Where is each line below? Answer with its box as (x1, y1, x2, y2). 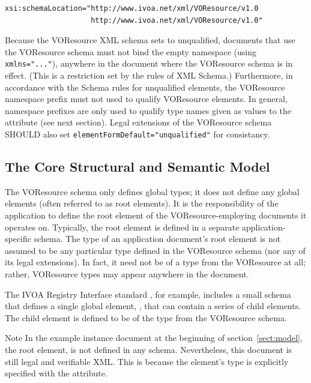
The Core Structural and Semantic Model (5, 157, 270, 176)
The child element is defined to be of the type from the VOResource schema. (5, 311, 287, 324)
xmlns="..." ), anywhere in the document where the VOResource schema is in (5, 57, 293, 70)
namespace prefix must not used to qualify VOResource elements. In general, (5, 92, 288, 105)
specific (5, 232, 32, 245)
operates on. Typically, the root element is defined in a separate (5, 220, 240, 233)
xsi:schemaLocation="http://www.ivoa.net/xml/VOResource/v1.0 (5, 4, 259, 13)
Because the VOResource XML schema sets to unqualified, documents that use (5, 34, 295, 46)
